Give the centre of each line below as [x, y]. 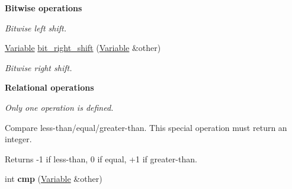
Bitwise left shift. [36, 28]
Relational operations [49, 87]
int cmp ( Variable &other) [54, 179]
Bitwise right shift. [38, 67]
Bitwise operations [44, 8]
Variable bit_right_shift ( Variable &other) [83, 48]
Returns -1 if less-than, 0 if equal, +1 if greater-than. [101, 158]
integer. [18, 139]
